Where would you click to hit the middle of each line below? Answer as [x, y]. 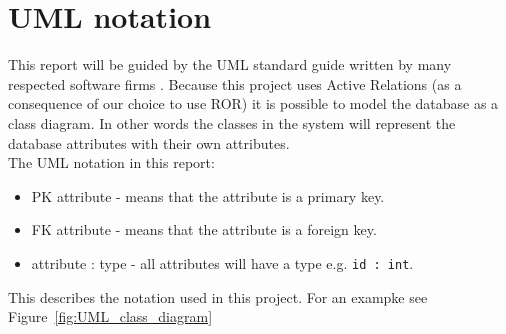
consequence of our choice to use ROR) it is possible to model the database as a [253, 103]
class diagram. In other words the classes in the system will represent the [232, 122]
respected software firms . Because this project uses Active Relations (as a [235, 83]
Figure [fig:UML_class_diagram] [110, 316]
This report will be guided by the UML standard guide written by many [230, 64]
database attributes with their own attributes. [149, 142]
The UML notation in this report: [111, 162]
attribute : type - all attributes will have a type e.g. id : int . [222, 262]
